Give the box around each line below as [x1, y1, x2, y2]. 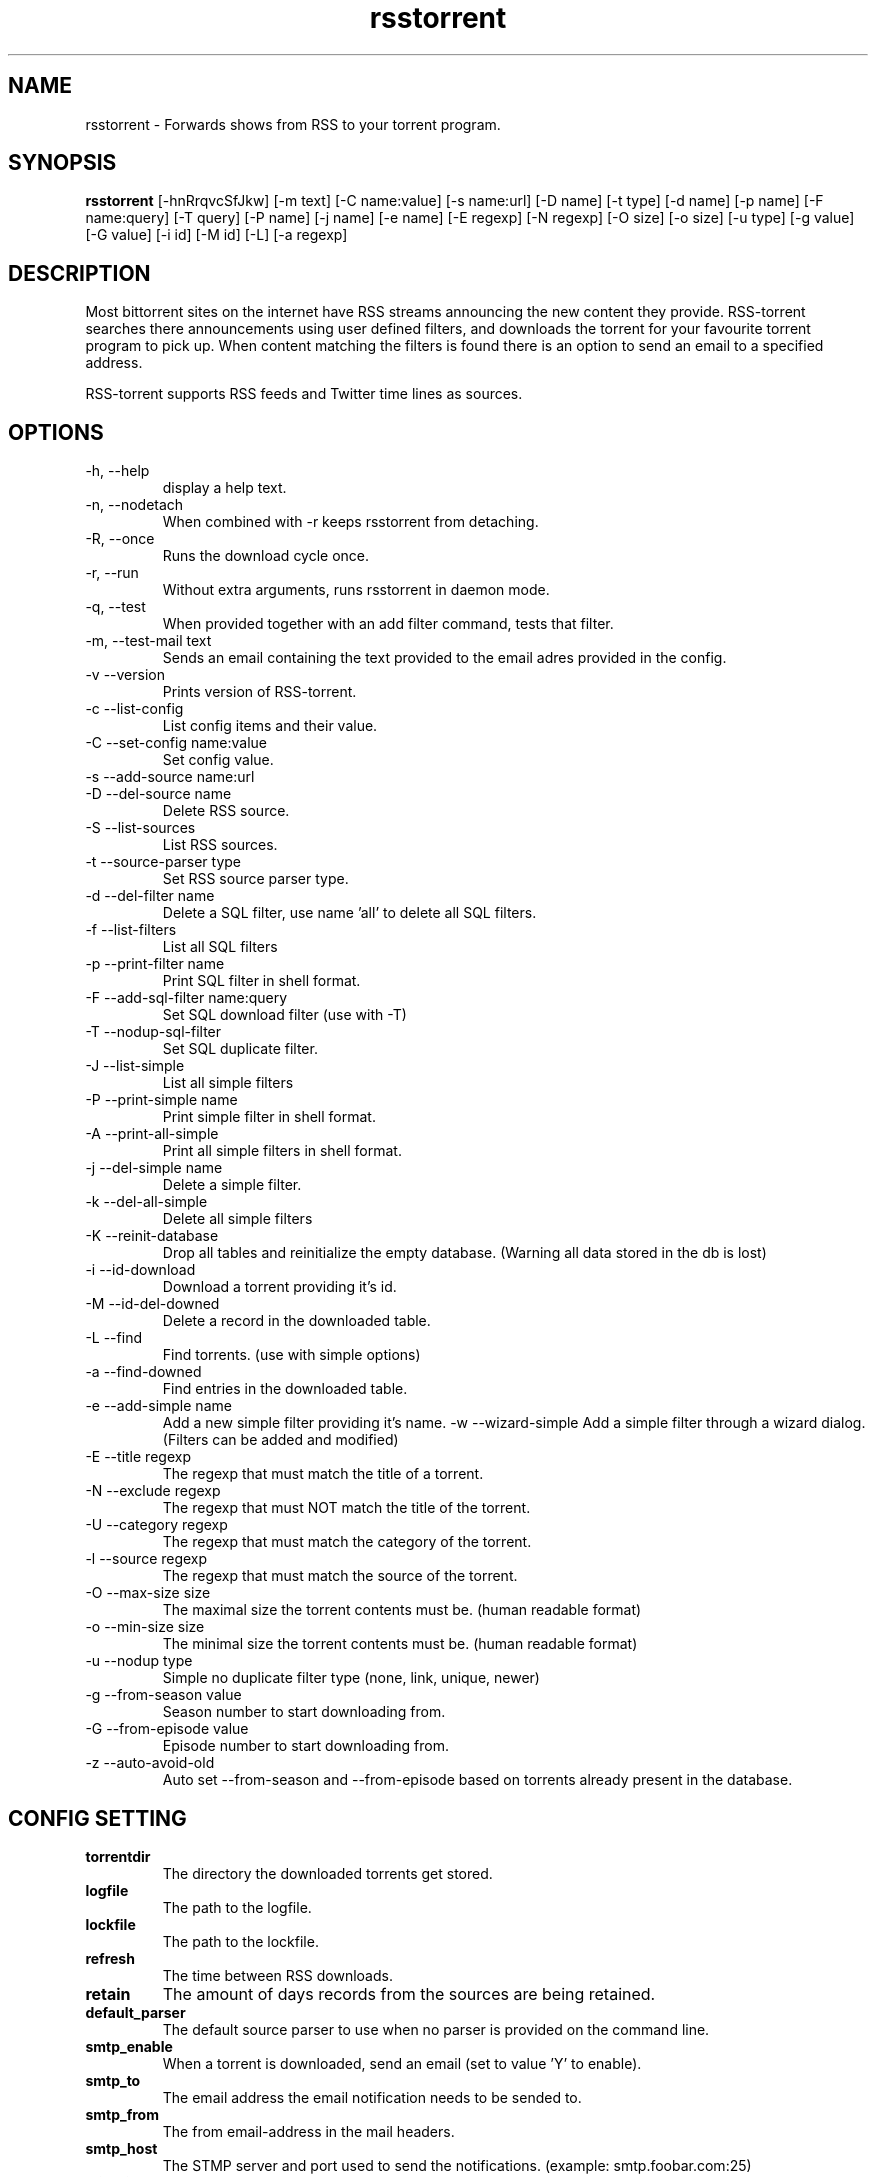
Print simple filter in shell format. [162, 1108, 376, 1126]
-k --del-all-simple [85, 1193, 208, 1211]
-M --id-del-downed [85, 1295, 220, 1313]
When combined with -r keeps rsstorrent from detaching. [162, 513, 539, 531]
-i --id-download [85, 1261, 196, 1279]
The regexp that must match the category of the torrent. [162, 1533, 532, 1551]
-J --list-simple [85, 1057, 185, 1075]
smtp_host [85, 2139, 158, 2157]
